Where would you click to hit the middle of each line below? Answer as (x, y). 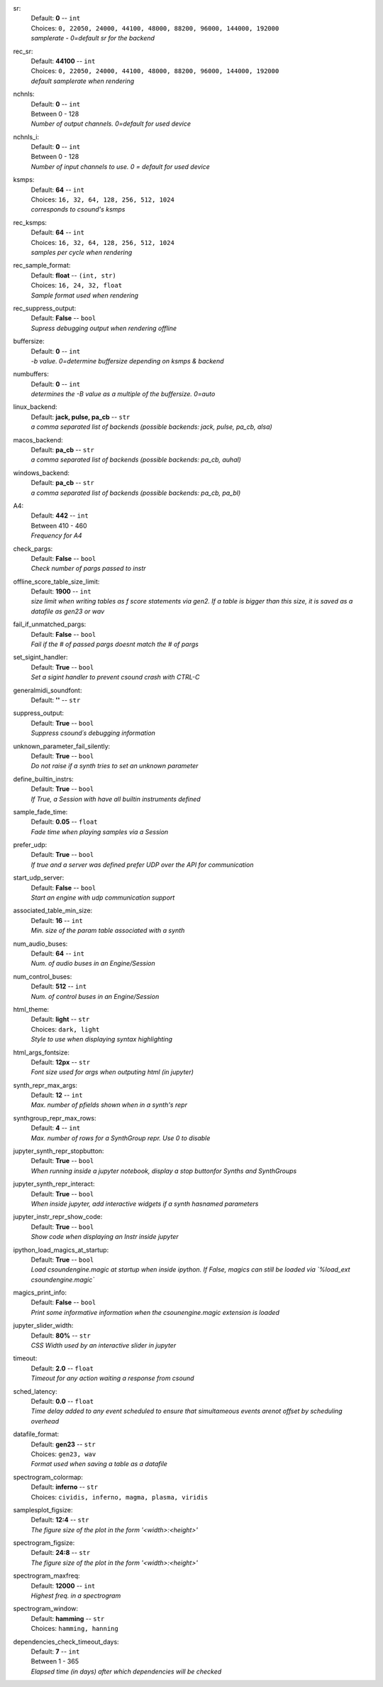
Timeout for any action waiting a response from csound (112, 1378)
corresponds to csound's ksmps (78, 209)
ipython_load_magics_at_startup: (61, 1250)
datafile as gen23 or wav (68, 611)
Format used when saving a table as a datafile (99, 1464)
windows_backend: (41, 473)
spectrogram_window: (45, 1609)
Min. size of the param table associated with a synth (108, 931)
